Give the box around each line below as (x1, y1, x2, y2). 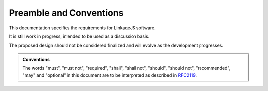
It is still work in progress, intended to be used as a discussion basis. (9, 33, 150, 39)
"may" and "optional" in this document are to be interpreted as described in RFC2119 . (22, 72, 197, 78)
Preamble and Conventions (9, 7, 124, 18)
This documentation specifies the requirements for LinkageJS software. (9, 25, 156, 30)
